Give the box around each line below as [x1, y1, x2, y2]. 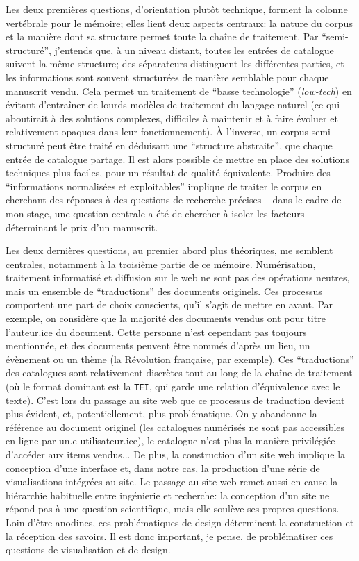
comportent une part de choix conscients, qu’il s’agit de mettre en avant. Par [6, 297, 333, 312]
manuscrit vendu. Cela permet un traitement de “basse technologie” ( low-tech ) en [6, 83, 352, 98]
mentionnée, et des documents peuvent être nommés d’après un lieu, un [6, 338, 310, 353]
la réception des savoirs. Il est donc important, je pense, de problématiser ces [6, 528, 333, 543]
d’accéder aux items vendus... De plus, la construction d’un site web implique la [6, 447, 346, 462]
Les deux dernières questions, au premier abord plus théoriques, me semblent [6, 243, 333, 258]
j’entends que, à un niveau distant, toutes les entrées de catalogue [54, 42, 334, 57]
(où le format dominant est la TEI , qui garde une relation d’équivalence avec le [6, 379, 340, 394]
